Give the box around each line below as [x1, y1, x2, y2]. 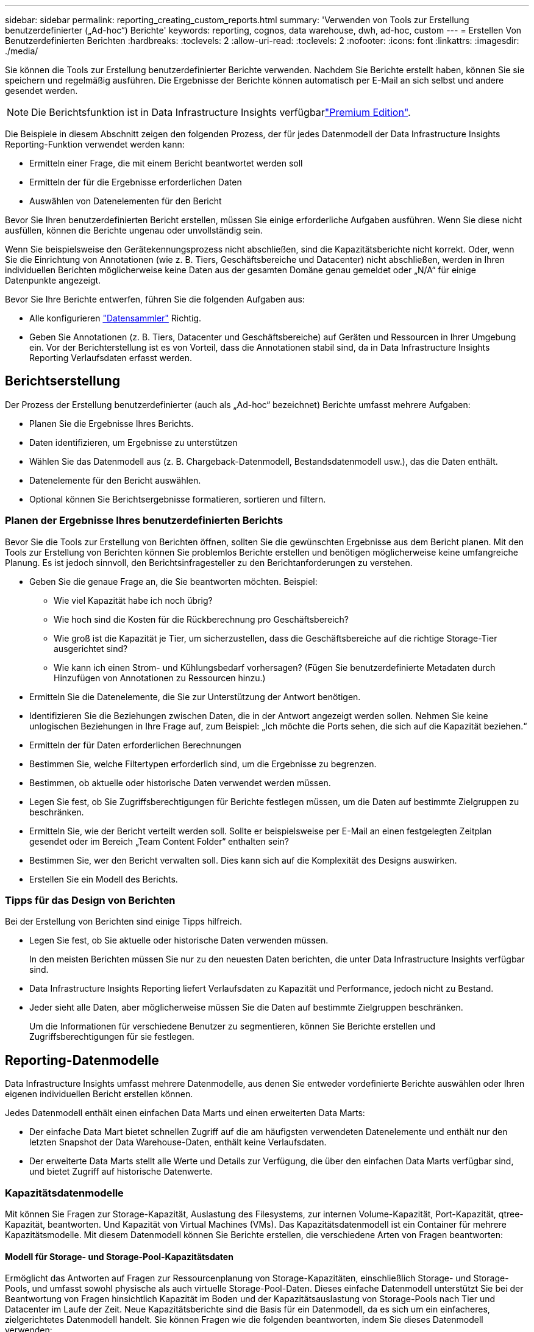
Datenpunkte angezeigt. [5, 275, 101, 285]
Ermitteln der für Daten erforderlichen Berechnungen [29, 739, 241, 750]
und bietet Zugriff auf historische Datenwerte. [29, 1166, 213, 1177]
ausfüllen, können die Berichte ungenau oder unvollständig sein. [5, 225, 263, 235]
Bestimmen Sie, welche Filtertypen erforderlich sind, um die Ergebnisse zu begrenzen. [29, 758, 377, 769]
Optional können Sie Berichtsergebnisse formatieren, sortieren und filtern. [29, 493, 326, 504]
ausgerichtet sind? [54, 643, 128, 654]
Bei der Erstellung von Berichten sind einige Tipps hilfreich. [5, 916, 243, 927]
